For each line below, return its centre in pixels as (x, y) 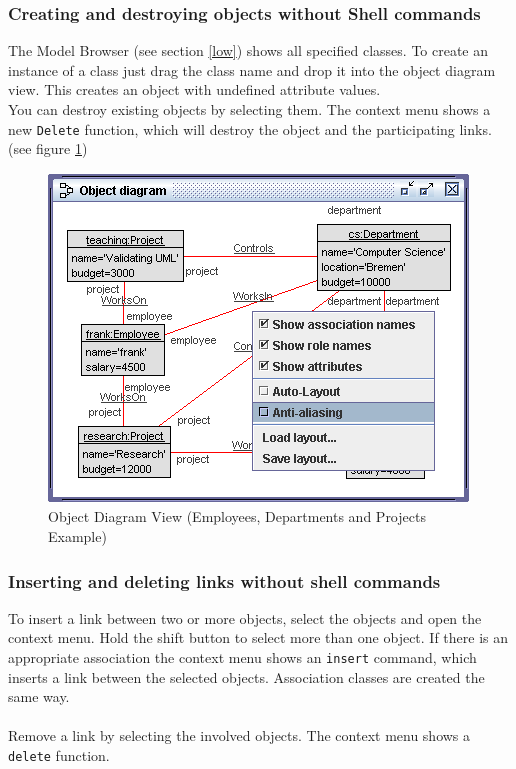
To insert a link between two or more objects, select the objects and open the (245, 617)
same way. (39, 696)
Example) (77, 536)
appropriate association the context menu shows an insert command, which (242, 657)
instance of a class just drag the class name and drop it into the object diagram (252, 69)
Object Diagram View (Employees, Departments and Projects (237, 516)
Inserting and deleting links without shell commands (224, 580)
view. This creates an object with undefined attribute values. (194, 89)
